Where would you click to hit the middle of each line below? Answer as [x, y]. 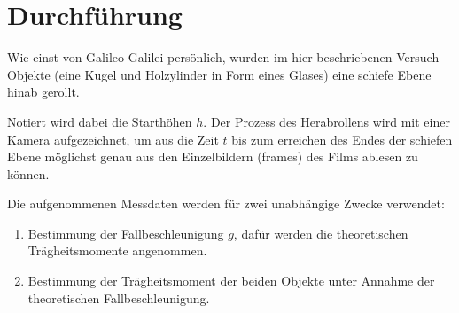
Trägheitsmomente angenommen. [117, 250]
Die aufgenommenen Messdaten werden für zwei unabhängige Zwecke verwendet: [226, 203]
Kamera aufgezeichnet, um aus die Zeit [113, 139]
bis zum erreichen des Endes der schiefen [342, 139]
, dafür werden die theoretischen [321, 233]
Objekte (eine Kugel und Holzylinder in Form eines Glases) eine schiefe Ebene [219, 74]
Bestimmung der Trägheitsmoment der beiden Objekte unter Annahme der [231, 281]
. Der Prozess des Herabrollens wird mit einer [327, 121]
